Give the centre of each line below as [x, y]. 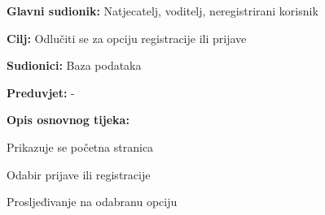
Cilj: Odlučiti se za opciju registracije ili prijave [127, 38]
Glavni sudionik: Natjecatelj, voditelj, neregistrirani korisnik [162, 11]
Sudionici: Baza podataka [74, 65]
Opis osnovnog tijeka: [68, 120]
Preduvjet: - [41, 92]
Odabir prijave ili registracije [79, 174]
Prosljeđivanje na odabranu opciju [92, 202]
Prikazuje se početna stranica [80, 146]
